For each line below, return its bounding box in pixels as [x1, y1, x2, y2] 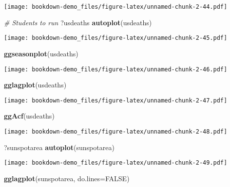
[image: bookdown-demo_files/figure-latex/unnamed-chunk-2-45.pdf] [4, 34, 228, 42]
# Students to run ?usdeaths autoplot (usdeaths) [4, 17, 152, 27]
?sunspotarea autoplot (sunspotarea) [4, 142, 115, 152]
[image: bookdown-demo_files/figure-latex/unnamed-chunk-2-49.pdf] [4, 159, 228, 167]
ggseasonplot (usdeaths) [4, 48, 78, 58]
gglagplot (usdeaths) [4, 80, 67, 90]
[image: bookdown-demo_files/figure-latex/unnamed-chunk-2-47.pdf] [4, 97, 228, 104]
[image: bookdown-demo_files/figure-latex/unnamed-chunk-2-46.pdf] [4, 66, 228, 73]
